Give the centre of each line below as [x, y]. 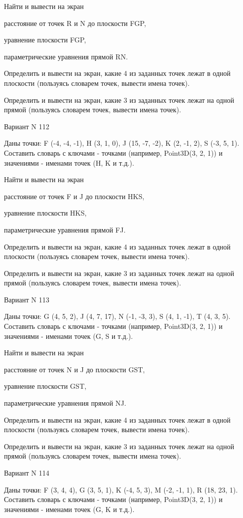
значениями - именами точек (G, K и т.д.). [69, 509]
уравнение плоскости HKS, [45, 213]
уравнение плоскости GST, [45, 386]
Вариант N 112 [27, 126]
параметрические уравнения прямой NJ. [65, 403]
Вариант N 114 [27, 473]
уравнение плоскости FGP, [45, 40]
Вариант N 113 [27, 299]
